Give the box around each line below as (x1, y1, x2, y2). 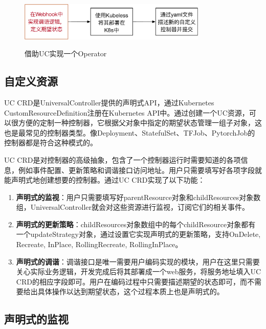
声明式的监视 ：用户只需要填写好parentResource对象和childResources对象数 (16, 191, 261, 202)
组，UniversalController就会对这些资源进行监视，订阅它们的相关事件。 (16, 202, 250, 212)
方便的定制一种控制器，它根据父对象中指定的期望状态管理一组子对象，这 (18, 117, 262, 128)
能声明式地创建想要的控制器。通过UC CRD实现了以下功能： (4, 174, 205, 185)
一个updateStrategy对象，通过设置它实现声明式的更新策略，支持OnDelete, (16, 229, 261, 239)
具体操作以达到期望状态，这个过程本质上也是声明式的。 (37, 286, 224, 297)
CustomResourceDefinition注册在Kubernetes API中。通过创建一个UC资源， (4, 107, 249, 118)
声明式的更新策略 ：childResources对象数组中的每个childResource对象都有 (16, 218, 256, 229)
